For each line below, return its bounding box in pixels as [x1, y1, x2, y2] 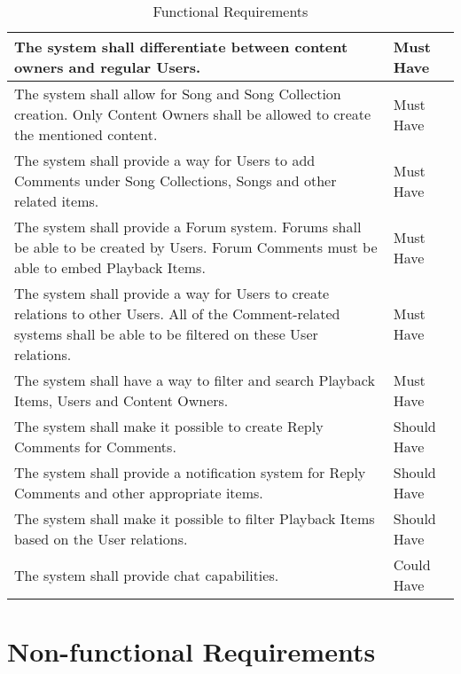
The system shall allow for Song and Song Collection [14, 83, 341, 104]
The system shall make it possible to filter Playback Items [14, 508, 375, 529]
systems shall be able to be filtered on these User [14, 324, 318, 344]
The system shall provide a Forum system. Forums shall [14, 216, 362, 237]
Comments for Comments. [14, 436, 176, 457]
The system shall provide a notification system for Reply [14, 462, 366, 482]
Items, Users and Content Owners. [14, 390, 229, 411]
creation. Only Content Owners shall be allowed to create [14, 104, 371, 124]
